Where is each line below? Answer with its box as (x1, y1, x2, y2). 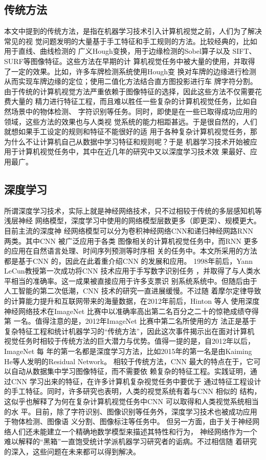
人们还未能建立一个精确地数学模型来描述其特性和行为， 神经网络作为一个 (11, 426, 257, 436)
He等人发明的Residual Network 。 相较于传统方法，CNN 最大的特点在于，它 (4, 356, 254, 366)
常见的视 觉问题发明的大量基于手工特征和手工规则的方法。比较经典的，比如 (4, 35, 257, 46)
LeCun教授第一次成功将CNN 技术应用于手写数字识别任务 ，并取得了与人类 (4, 265, 254, 276)
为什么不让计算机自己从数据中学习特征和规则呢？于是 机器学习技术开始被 (4, 136, 250, 147)
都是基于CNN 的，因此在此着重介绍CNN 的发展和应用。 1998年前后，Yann (4, 255, 253, 266)
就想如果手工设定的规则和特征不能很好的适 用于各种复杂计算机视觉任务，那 (4, 126, 257, 137)
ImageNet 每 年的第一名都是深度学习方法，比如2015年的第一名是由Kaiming (4, 346, 252, 357)
